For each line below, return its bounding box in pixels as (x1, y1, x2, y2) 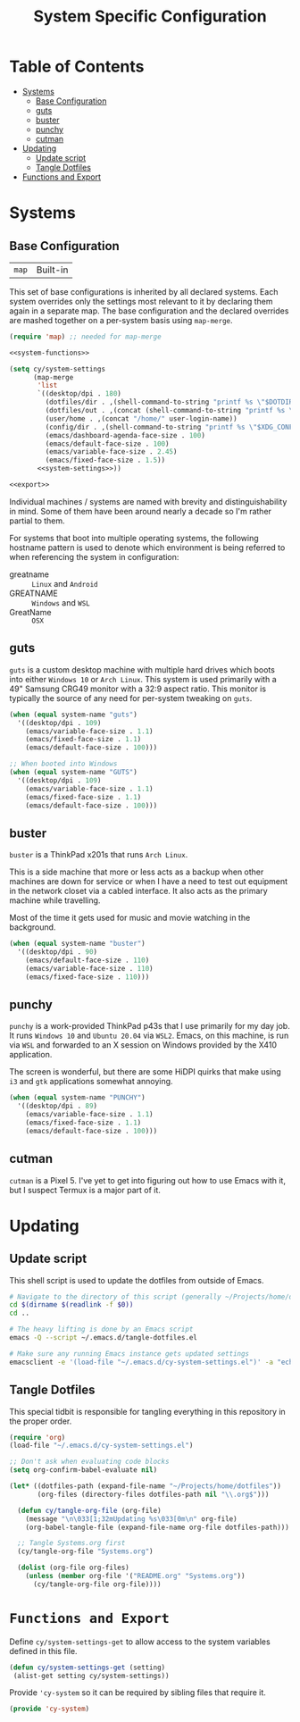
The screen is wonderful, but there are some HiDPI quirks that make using (9, 1066, 281, 1077)
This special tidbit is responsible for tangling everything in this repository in (9, 1406, 286, 1417)
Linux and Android (31, 578, 98, 589)
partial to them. (9, 515, 65, 526)
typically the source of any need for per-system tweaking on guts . (9, 692, 253, 703)
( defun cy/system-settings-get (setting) (9, 1663, 166, 1672)
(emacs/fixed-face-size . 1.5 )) (45, 456, 166, 465)
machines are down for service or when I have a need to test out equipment (9, 876, 288, 887)
